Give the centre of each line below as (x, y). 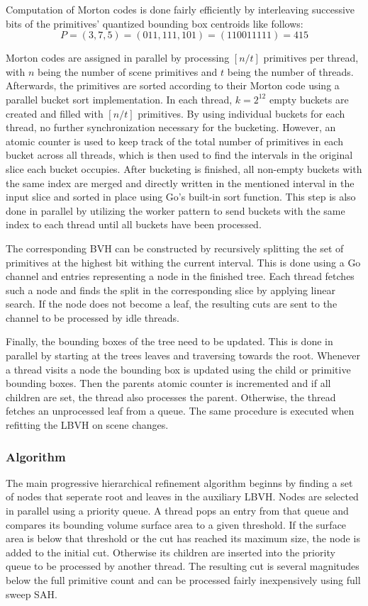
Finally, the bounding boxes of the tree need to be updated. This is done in (169, 341)
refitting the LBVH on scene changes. (87, 425)
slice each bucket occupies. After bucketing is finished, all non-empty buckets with (184, 168)
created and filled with (55, 113)
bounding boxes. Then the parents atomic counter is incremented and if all (168, 383)
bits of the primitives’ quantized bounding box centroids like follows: (155, 23)
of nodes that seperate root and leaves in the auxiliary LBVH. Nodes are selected (182, 496)
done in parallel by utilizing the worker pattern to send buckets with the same (175, 210)
